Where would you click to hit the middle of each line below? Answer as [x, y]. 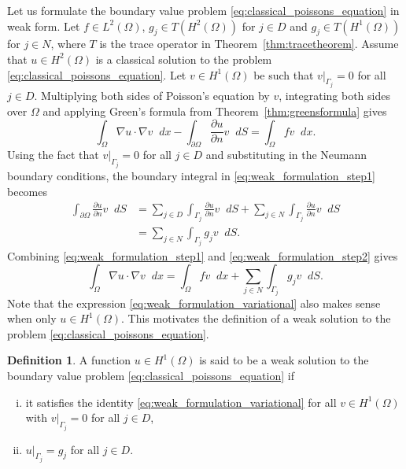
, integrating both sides [334, 96]
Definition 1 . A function [69, 360]
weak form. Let [44, 26]
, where [68, 44]
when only [32, 318]
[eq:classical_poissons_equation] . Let [97, 74]
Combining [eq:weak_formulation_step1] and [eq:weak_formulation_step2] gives [203, 255]
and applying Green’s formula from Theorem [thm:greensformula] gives [215, 111]
